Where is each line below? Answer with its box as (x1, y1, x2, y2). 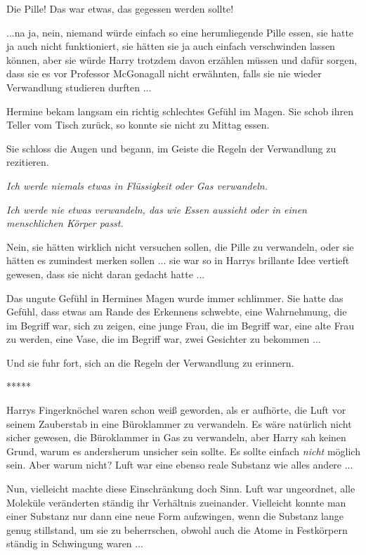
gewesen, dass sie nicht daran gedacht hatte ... (6, 266, 205, 281)
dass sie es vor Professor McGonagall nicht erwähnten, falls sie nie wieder (6, 66, 322, 81)
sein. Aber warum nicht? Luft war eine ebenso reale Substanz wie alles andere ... (6, 457, 353, 472)
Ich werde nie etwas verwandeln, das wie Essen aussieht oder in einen (6, 202, 307, 216)
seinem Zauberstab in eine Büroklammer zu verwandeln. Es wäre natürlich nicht (6, 416, 352, 431)
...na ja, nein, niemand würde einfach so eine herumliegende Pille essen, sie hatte (6, 25, 354, 39)
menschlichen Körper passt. (6, 216, 124, 230)
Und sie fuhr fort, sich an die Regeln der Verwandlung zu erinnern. (6, 355, 294, 370)
